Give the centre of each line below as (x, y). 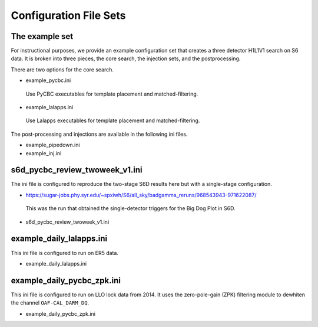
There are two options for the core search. (62, 69)
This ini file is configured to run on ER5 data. (65, 253)
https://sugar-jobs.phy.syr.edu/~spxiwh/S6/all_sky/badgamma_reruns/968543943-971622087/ (141, 195)
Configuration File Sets (68, 15)
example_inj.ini (44, 153)
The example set (42, 36)
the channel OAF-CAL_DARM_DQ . (50, 303)
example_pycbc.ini (48, 80)
